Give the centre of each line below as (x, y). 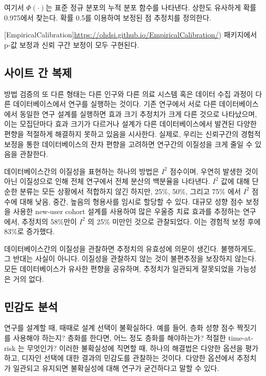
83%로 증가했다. (29, 231)
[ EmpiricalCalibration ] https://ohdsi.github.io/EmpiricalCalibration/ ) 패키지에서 (131, 35)
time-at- (241, 338)
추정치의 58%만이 (49, 221)
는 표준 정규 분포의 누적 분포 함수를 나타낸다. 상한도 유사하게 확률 (151, 7)
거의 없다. (28, 278)
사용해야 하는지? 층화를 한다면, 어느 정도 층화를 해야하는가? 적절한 (119, 338)
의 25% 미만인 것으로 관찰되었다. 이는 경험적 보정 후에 (174, 221)
